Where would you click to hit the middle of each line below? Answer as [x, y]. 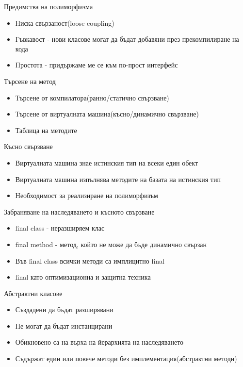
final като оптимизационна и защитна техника [83, 277]
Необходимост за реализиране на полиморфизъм [87, 195]
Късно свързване [28, 146]
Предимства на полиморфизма [49, 6]
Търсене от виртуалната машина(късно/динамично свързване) [107, 114]
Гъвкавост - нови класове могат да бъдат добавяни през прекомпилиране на [127, 39]
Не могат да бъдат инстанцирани [64, 325]
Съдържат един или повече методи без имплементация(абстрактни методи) [126, 359]
